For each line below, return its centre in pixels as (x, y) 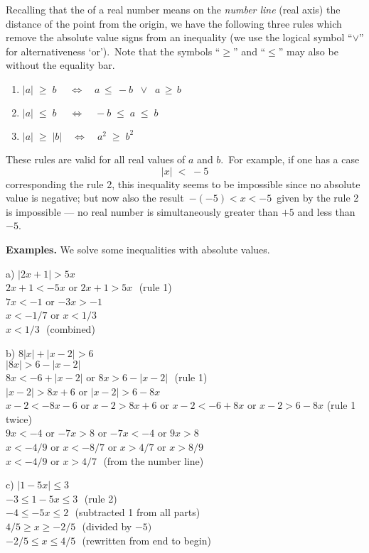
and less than (326, 211)
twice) (19, 418)
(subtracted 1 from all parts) (138, 512)
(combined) (71, 328)
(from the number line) (154, 460)
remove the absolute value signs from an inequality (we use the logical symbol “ (179, 37)
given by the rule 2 (318, 198)
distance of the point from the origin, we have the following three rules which (174, 23)
